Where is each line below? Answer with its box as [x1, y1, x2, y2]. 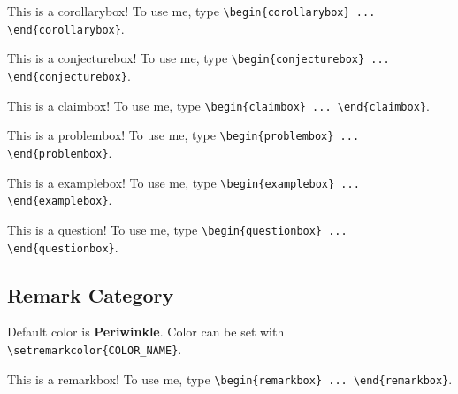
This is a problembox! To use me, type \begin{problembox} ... [7, 126, 360, 144]
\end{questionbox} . [7, 237, 118, 256]
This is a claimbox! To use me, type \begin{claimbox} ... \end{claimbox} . [7, 96, 430, 114]
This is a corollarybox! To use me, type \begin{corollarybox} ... [7, 2, 376, 19]
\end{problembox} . [7, 143, 112, 161]
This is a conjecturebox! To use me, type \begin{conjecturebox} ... [7, 49, 390, 67]
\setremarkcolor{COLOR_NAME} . [7, 340, 182, 359]
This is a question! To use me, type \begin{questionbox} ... [7, 220, 347, 238]
